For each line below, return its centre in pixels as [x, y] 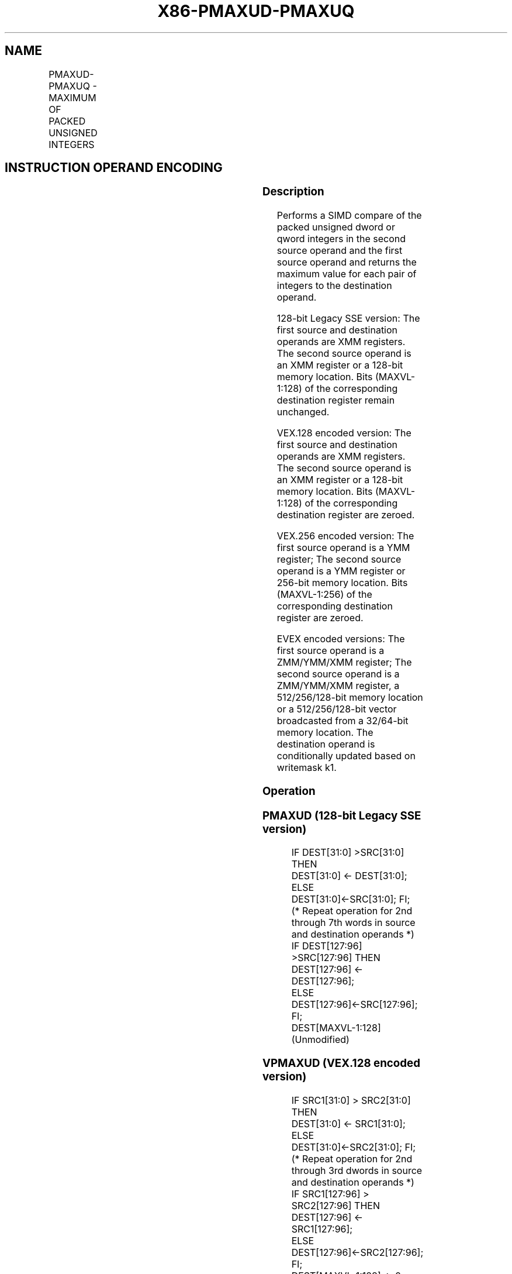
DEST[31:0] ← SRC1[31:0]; [348, 1123]
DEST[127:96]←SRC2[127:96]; [357, 1252]
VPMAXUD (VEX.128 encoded [341, 1063]
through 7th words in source [353, 923]
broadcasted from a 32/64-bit [343, 721]
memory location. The [325, 733]
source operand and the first [340, 251]
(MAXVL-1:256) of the [324, 595]
